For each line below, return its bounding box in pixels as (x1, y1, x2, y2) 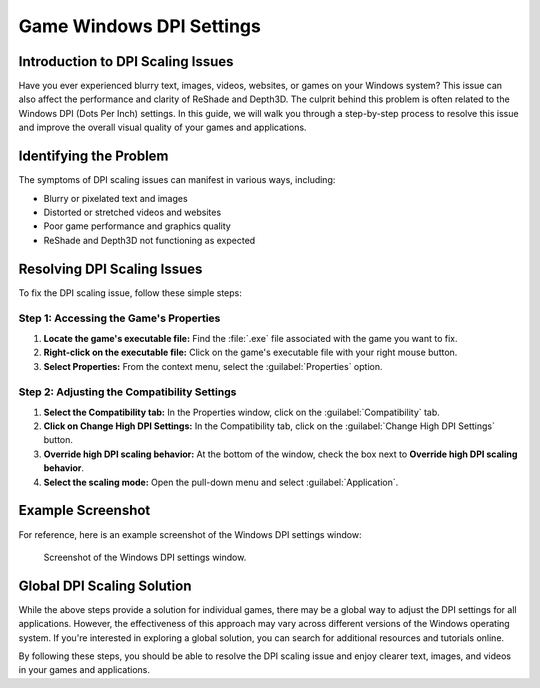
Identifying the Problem (18, 148, 169, 165)
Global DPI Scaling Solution (18, 577, 192, 594)
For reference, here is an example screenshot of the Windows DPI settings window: (18, 528, 362, 540)
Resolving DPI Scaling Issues (18, 260, 203, 277)
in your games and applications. (18, 664, 150, 676)
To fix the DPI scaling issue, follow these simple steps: (18, 286, 242, 299)
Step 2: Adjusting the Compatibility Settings (18, 385, 237, 399)
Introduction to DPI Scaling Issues (18, 53, 234, 70)
